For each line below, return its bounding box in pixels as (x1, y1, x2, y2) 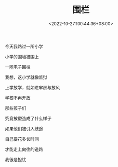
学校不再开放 (5, 95, 30, 101)
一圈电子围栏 (5, 64, 30, 70)
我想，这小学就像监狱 (5, 74, 47, 80)
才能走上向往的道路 (5, 146, 43, 152)
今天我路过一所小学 (5, 43, 43, 49)
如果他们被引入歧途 (5, 125, 43, 131)
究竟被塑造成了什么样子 (5, 115, 52, 121)
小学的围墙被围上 (5, 54, 39, 60)
